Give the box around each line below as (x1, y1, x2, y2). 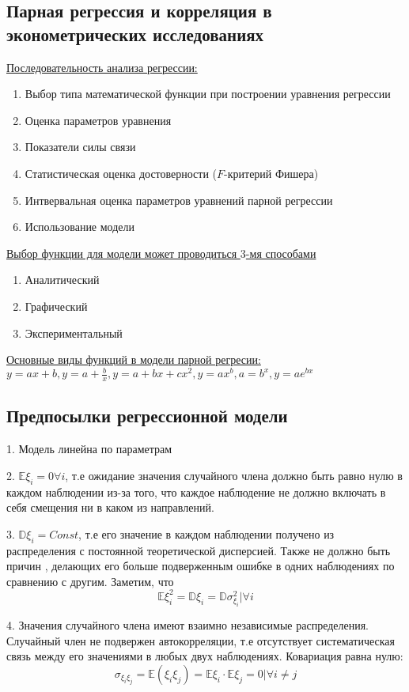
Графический (25, 297, 88, 314)
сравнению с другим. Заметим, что (6, 573, 174, 589)
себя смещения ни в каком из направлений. (6, 499, 214, 516)
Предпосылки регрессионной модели (6, 403, 288, 428)
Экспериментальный (25, 324, 123, 341)
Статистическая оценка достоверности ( (25, 164, 218, 181)
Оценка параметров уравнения (25, 112, 172, 128)
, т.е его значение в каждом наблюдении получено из (78, 525, 335, 542)
